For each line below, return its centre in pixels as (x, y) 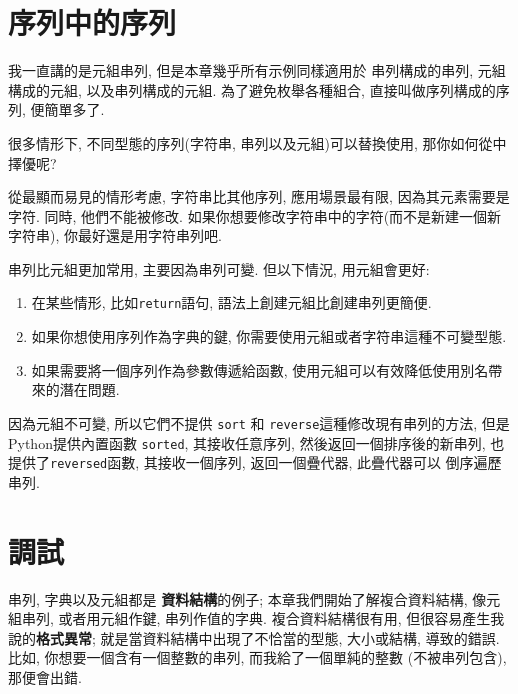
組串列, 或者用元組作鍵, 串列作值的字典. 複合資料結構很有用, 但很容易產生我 (256, 618)
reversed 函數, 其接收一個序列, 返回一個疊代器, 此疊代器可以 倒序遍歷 (276, 462)
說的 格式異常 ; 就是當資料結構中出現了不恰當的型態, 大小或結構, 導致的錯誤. (254, 637)
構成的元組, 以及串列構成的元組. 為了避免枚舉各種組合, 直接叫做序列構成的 (252, 89)
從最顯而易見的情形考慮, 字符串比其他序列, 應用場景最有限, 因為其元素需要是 (259, 196)
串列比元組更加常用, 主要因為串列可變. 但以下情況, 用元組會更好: (219, 268)
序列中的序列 (92, 22)
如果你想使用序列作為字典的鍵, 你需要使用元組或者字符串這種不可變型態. (269, 336)
